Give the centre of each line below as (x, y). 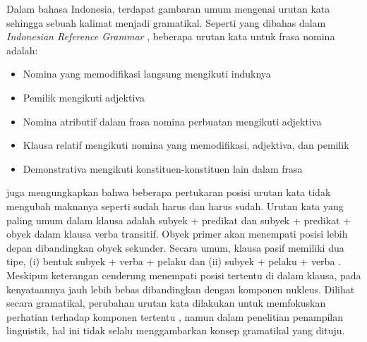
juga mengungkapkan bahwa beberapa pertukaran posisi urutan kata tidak (169, 192)
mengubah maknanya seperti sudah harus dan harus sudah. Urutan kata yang (175, 206)
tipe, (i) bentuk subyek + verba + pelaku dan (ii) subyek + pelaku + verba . (174, 261)
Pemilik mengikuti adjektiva (84, 97)
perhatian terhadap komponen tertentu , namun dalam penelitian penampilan (175, 316)
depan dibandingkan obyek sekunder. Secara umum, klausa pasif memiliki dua (175, 247)
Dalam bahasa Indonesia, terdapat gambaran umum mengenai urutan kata (168, 8)
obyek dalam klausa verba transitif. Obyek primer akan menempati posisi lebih (177, 234)
